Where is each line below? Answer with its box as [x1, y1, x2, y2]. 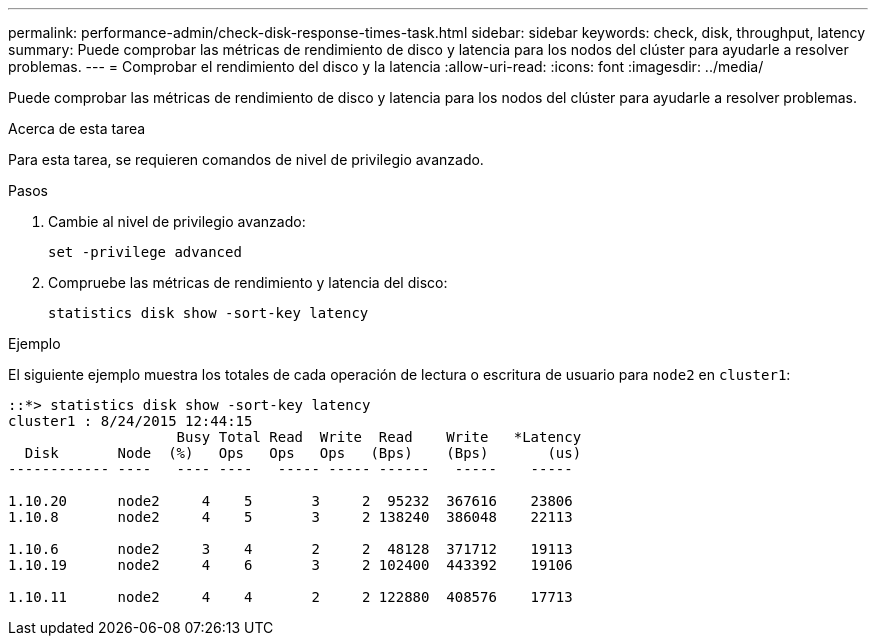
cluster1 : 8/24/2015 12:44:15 [8, 413, 253, 429]
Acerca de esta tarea [8, 120, 146, 137]
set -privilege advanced [48, 244, 242, 260]
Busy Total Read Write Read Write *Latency [176, 429, 582, 445]
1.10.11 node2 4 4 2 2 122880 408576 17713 [8, 589, 573, 605]
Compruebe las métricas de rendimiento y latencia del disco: [48, 274, 448, 291]
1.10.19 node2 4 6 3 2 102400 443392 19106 [8, 557, 573, 573]
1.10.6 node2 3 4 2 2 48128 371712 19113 [8, 541, 573, 557]
